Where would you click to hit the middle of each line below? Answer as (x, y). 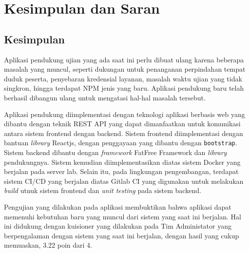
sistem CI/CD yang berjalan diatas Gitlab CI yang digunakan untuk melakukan (124, 181)
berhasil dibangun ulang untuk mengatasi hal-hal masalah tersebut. (105, 97)
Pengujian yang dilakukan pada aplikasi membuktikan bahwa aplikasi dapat (118, 206)
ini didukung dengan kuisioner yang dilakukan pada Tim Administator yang (118, 226)
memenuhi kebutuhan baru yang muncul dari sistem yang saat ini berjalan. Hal (123, 216)
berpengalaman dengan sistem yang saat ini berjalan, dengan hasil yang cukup (122, 235)
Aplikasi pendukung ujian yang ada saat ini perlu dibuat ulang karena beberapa (124, 59)
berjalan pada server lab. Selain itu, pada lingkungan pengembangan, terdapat (121, 171)
